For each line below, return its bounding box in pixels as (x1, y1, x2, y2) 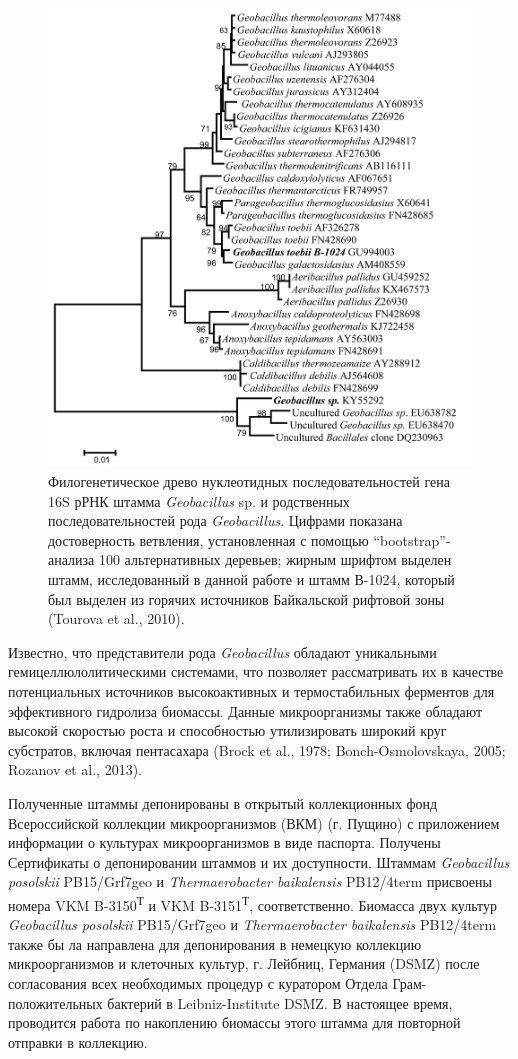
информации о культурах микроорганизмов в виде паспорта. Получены (8, 832, 441, 853)
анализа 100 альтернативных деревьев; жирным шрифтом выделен (48, 549, 452, 570)
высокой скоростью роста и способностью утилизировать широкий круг (8, 720, 447, 741)
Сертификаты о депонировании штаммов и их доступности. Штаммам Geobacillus (8, 851, 510, 872)
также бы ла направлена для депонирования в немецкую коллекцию (8, 933, 422, 954)
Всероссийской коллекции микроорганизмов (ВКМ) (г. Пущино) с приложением (8, 812, 500, 833)
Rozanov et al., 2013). (8, 759, 142, 780)
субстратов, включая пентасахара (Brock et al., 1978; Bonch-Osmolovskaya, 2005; (8, 739, 506, 760)
